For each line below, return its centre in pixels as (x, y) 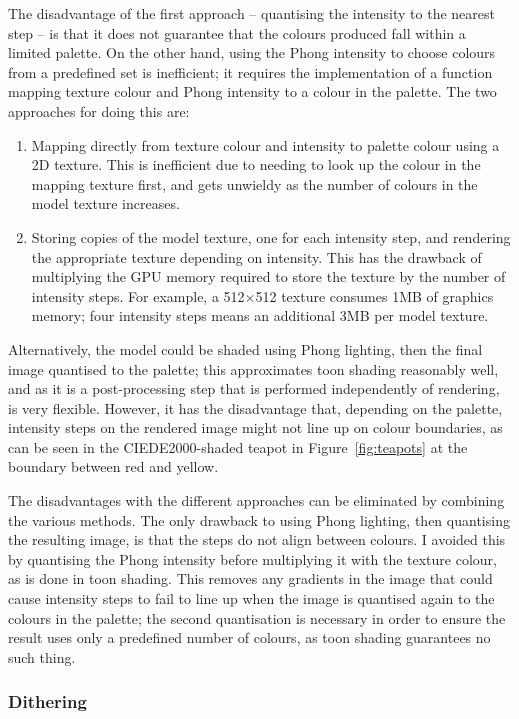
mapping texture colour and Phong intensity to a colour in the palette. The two (252, 91)
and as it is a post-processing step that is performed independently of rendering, (254, 388)
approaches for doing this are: (99, 110)
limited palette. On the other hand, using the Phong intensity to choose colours (252, 52)
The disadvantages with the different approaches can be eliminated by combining (256, 500)
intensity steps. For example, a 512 (138, 295)
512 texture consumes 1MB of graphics (374, 295)
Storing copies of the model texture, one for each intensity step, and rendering (271, 236)
